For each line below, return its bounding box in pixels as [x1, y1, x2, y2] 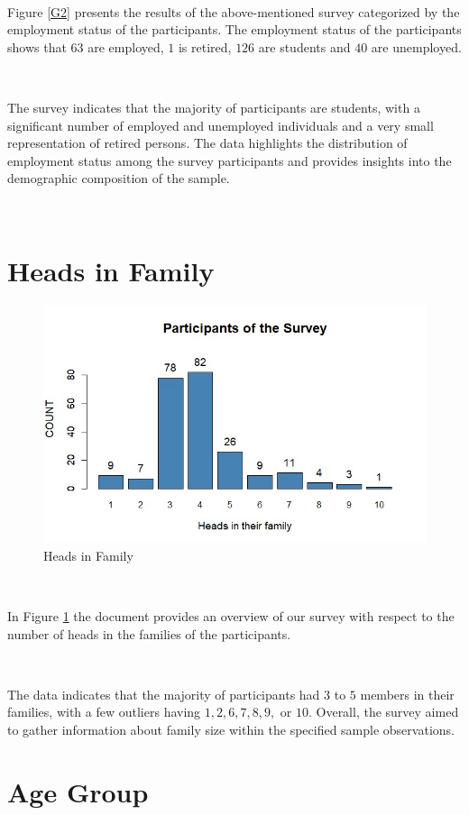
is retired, [178, 37, 232, 56]
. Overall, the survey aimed [308, 702, 459, 721]
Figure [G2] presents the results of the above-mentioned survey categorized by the [7, 2, 460, 21]
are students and [258, 37, 351, 56]
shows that [7, 37, 67, 56]
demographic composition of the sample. [7, 169, 230, 188]
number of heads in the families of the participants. [7, 624, 291, 643]
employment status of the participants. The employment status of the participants [7, 20, 462, 39]
